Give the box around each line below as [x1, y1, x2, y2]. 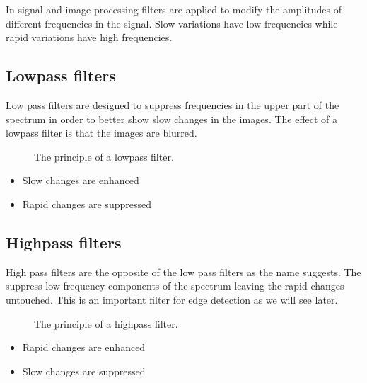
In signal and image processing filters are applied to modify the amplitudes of [6, 2, 342, 16]
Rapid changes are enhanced [22, 340, 146, 355]
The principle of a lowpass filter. [34, 149, 174, 164]
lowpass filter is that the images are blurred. [6, 125, 197, 140]
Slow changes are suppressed [22, 363, 146, 378]
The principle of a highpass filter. [34, 316, 178, 331]
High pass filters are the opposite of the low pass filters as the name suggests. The [6, 264, 361, 279]
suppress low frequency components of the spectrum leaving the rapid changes [6, 278, 344, 293]
